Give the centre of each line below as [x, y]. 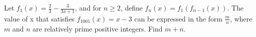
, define [131, 7]
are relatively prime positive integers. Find [98, 28]
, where [241, 18]
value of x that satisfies [39, 18]
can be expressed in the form [178, 18]
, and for [88, 7]
